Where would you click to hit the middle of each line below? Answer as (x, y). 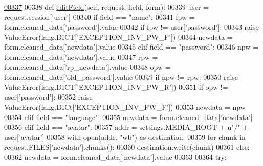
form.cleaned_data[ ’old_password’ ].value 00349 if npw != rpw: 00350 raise (121, 77)
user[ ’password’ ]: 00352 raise (48, 97)
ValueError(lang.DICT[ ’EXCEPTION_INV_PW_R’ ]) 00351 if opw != (116, 87)
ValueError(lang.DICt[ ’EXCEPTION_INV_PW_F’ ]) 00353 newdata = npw (125, 106)
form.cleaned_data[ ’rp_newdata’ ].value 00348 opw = (87, 67)
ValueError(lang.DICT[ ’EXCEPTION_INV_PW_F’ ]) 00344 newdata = (118, 37)
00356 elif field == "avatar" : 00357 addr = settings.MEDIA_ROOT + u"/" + (126, 127)
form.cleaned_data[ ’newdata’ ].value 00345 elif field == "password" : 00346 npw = (131, 47)
